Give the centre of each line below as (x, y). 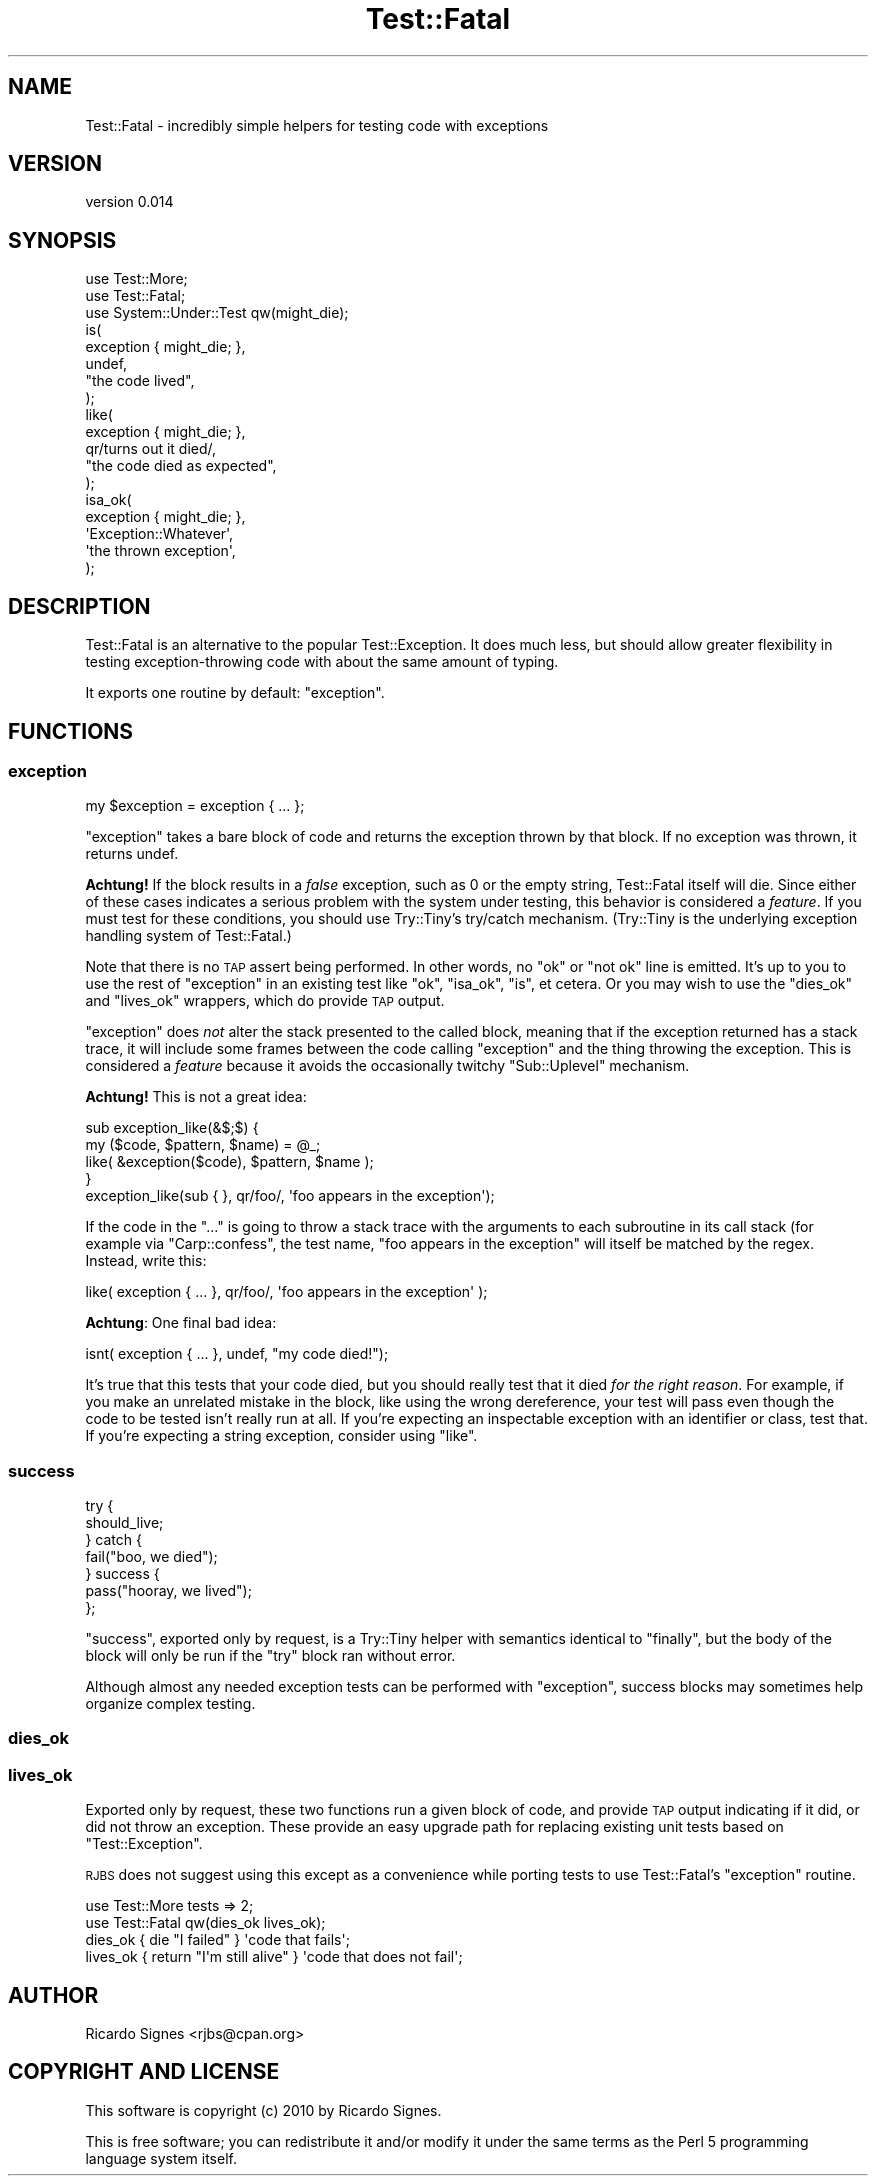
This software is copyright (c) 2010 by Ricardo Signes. (263, 2110)
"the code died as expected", (181, 466)
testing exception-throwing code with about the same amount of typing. (322, 662)
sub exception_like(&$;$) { (172, 1128)
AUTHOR (53, 1995)
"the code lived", (140, 381)
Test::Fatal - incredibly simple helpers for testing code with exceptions (317, 125)
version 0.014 (129, 202)
